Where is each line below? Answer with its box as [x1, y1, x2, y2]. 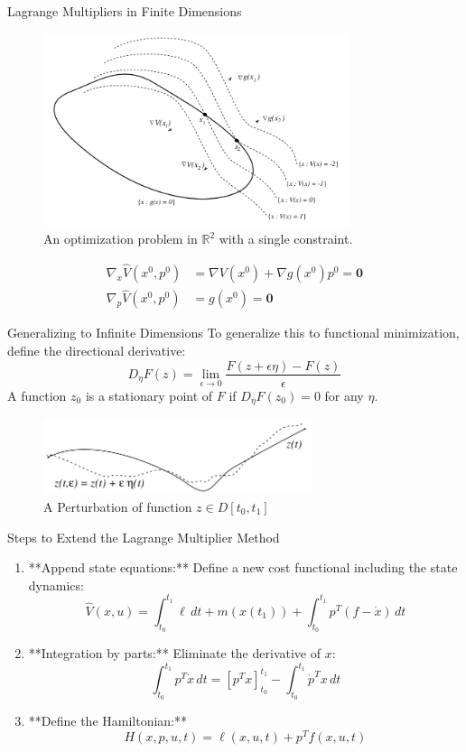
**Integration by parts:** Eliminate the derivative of [28, 643, 321, 662]
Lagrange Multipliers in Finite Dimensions [7, 2, 242, 20]
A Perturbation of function [43, 497, 192, 515]
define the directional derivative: [7, 340, 186, 359]
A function [7, 385, 67, 404]
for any [324, 385, 364, 404]
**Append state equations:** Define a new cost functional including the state [28, 558, 458, 577]
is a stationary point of [85, 385, 213, 404]
